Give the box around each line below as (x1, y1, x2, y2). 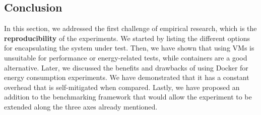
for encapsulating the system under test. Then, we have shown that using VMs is (4, 42, 254, 53)
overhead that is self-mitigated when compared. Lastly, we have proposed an (4, 81, 240, 92)
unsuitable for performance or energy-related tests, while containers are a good (4, 52, 247, 62)
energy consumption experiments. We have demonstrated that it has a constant (4, 72, 249, 82)
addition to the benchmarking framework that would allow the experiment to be (4, 91, 252, 102)
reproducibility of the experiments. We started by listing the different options (4, 32, 250, 43)
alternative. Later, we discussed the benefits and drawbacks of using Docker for (4, 62, 248, 72)
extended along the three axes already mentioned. (4, 101, 158, 111)
